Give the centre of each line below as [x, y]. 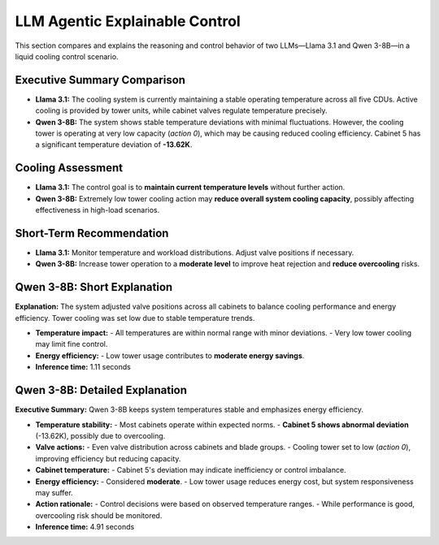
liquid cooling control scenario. [67, 56]
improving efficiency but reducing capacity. [108, 458]
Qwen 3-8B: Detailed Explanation [101, 390]
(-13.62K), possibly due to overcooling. [100, 435]
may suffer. [54, 492]
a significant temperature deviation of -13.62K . [114, 145]
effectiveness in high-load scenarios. [98, 210]
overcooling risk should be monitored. [99, 515]
